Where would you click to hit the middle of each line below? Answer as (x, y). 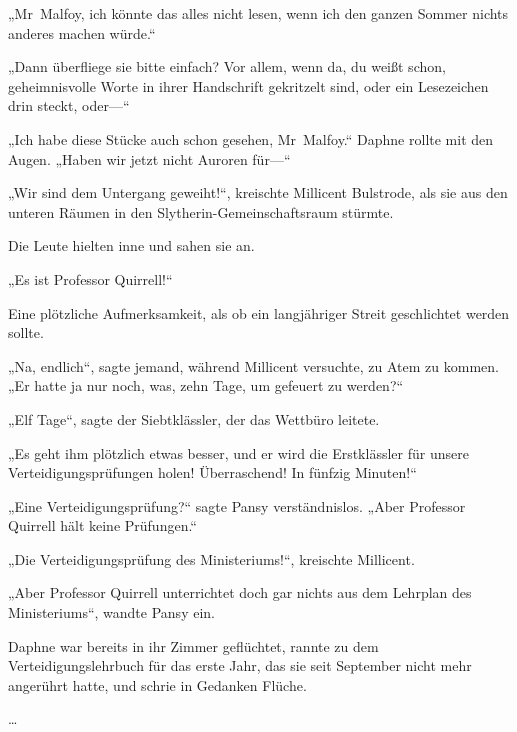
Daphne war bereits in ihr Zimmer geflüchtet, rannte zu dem (193, 645)
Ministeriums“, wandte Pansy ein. (111, 612)
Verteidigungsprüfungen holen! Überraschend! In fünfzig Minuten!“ (212, 472)
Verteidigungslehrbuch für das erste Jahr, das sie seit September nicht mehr (240, 665)
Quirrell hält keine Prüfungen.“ (102, 525)
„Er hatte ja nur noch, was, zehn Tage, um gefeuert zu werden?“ (206, 385)
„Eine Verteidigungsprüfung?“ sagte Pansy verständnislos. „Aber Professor (237, 505)
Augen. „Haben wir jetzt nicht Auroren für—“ (149, 158)
